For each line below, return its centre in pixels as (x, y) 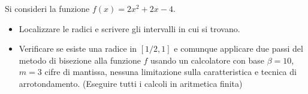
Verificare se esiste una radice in (78, 48)
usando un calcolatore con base (208, 60)
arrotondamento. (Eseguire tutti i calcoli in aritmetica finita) (131, 83)
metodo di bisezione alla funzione (80, 60)
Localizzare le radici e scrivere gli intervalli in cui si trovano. (129, 28)
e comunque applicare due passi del (238, 48)
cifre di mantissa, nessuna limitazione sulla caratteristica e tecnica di (170, 72)
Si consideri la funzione (47, 8)
